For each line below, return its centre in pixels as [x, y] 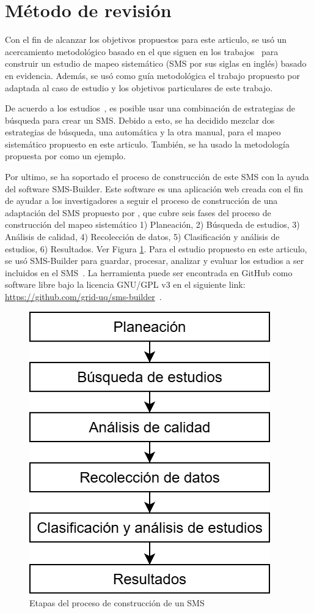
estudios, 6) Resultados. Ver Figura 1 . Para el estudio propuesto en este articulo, [156, 248]
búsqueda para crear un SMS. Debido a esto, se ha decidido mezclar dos [140, 120]
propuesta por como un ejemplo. [65, 156]
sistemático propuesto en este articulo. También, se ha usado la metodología [148, 144]
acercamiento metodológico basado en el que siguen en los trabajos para [142, 51]
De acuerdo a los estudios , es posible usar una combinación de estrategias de [150, 108]
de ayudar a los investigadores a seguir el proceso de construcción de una [141, 201]
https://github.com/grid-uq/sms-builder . [83, 296]
